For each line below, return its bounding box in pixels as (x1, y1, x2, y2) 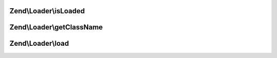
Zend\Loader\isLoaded (9, 7, 85, 15)
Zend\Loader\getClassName (9, 23, 103, 32)
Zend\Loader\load (9, 39, 69, 48)
